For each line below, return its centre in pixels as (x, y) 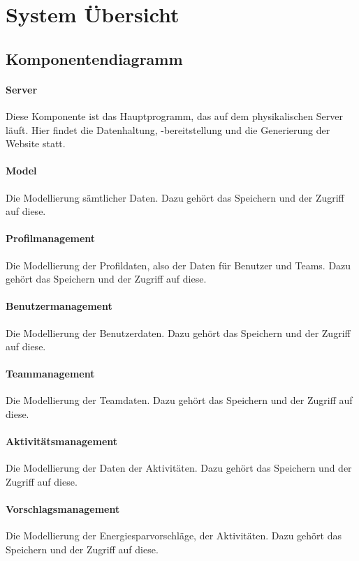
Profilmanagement (51, 238)
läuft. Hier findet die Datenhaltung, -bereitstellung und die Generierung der (168, 129)
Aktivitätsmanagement (62, 441)
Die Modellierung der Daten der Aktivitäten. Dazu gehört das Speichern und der (179, 468)
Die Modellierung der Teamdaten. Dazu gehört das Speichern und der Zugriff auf (179, 400)
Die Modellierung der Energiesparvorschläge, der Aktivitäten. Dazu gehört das (174, 536)
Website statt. (36, 143)
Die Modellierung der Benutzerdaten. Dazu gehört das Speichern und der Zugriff (178, 332)
